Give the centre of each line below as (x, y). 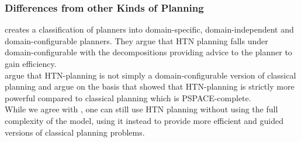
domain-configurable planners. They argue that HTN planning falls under (136, 40)
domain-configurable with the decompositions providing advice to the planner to (148, 52)
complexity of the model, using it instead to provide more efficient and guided (144, 120)
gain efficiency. (31, 63)
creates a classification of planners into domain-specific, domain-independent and (149, 29)
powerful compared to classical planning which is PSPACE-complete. (128, 97)
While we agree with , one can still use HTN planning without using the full (141, 109)
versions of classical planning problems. (75, 132)
